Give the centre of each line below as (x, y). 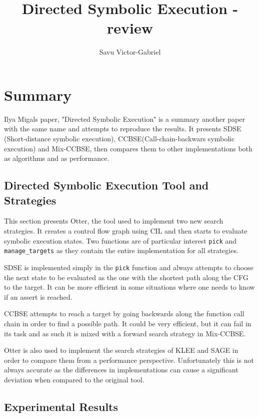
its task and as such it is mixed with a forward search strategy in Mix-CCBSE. (125, 333)
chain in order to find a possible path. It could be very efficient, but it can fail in (128, 323)
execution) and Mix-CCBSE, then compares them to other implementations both (128, 148)
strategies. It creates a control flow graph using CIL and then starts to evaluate (126, 231)
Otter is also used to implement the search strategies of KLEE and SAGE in (121, 350)
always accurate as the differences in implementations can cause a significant (121, 370)
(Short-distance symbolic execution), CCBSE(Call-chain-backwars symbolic (119, 139)
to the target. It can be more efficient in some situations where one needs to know (129, 287)
